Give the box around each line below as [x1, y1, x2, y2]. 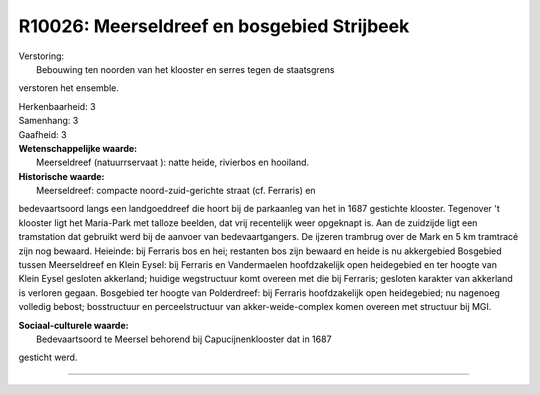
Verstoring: [18, 50, 65, 62]
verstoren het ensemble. [18, 82, 120, 94]
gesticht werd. [18, 351, 78, 364]
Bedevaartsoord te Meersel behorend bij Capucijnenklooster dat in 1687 [36, 333, 332, 345]
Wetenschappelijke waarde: [18, 142, 138, 154]
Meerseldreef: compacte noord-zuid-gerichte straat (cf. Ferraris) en [36, 185, 316, 197]
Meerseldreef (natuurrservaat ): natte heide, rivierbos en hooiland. [36, 156, 310, 169]
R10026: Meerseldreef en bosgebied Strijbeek [18, 15, 410, 37]
